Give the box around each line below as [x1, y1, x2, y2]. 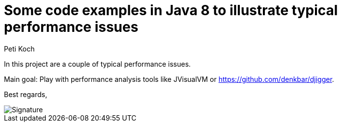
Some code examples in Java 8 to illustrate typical [4, 2, 338, 19]
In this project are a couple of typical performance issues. [4, 59, 191, 68]
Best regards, [4, 90, 47, 99]
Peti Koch [4, 44, 35, 53]
